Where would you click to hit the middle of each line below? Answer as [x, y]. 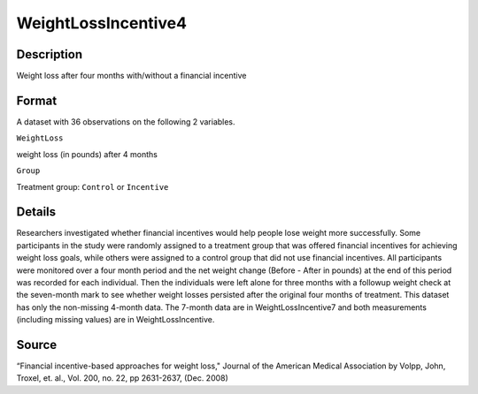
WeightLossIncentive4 [102, 23]
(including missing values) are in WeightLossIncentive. [116, 320]
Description [50, 54]
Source [37, 345]
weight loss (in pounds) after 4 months [87, 154]
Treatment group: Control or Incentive [93, 186]
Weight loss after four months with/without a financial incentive [131, 76]
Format [37, 100]
